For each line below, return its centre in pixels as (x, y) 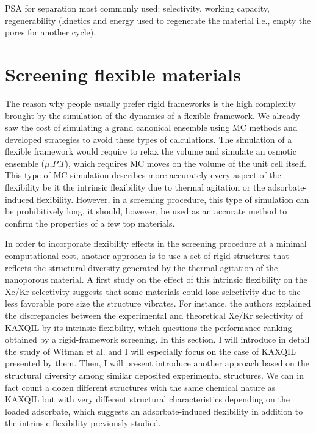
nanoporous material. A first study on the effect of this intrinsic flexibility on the (156, 279)
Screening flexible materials (123, 74)
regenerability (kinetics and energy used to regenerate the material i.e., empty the (158, 20)
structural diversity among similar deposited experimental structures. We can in (154, 375)
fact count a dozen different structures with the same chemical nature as (140, 387)
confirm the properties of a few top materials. (90, 223)
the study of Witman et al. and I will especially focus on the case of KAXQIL (150, 351)
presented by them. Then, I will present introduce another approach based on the (157, 363)
